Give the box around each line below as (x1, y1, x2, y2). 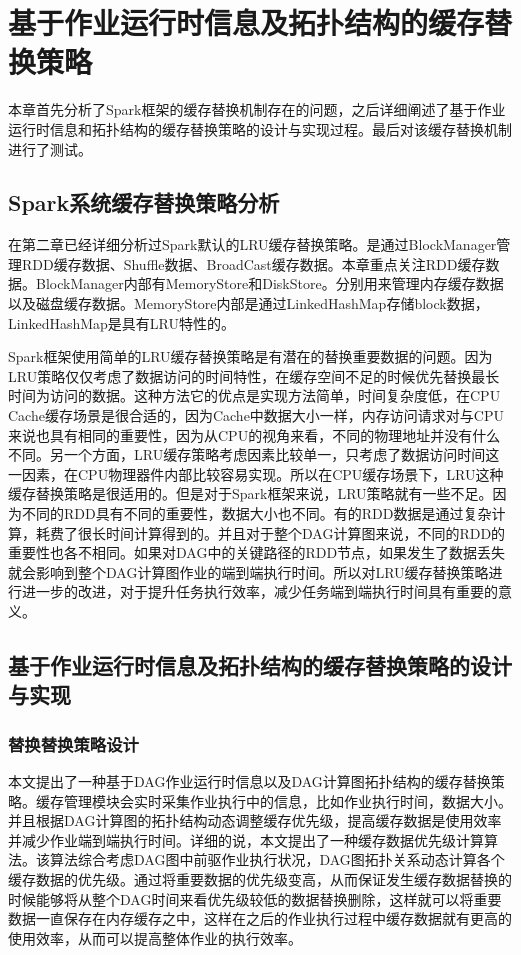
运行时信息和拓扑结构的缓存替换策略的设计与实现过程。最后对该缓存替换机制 (8, 118, 512, 139)
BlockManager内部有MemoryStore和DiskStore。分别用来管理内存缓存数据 (35, 273, 504, 294)
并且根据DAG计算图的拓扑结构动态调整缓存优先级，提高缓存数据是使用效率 (8, 810, 502, 831)
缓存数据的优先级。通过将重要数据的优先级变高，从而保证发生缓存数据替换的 (8, 868, 512, 889)
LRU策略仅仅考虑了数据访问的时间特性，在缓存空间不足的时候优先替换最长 (8, 365, 500, 386)
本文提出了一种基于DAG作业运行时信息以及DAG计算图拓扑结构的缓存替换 (8, 770, 491, 791)
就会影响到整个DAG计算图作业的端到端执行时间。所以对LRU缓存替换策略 (8, 561, 489, 582)
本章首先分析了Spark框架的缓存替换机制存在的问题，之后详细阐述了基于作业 (8, 99, 506, 120)
